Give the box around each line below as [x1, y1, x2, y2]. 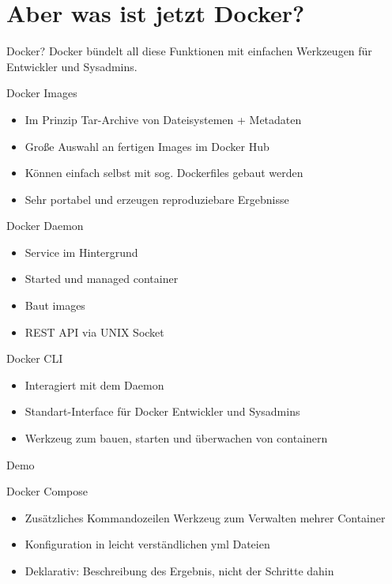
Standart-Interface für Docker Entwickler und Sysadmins [24, 403, 300, 420]
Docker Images [6, 85, 77, 101]
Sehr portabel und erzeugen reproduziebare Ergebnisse [24, 190, 289, 207]
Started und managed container [24, 270, 179, 287]
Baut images [24, 297, 85, 314]
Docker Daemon [6, 217, 84, 234]
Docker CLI [6, 350, 63, 367]
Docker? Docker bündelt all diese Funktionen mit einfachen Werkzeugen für [6, 43, 372, 59]
